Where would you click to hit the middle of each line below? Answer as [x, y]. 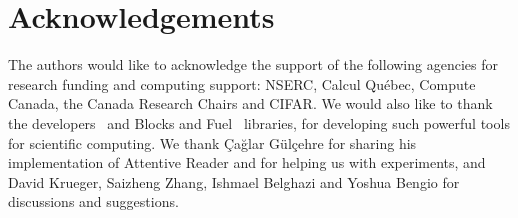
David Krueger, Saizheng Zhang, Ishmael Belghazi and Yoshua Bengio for [234, 181]
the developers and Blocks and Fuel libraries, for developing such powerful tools [259, 122]
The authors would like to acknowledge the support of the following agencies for [253, 64]
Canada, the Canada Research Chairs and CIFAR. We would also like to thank [250, 103]
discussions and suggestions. [93, 201]
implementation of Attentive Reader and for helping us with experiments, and [247, 162]
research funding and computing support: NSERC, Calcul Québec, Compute [242, 83]
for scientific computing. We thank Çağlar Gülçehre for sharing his [212, 142]
